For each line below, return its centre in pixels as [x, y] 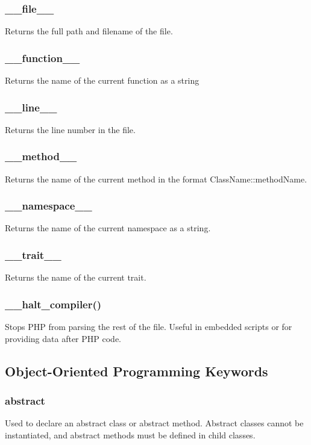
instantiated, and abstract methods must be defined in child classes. [130, 434]
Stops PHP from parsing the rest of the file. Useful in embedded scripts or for [149, 327]
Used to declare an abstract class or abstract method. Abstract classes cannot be [154, 423]
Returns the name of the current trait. [76, 277]
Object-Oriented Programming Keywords [137, 371]
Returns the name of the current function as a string [102, 80]
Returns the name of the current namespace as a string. [108, 228]
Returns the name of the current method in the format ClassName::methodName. [156, 179]
